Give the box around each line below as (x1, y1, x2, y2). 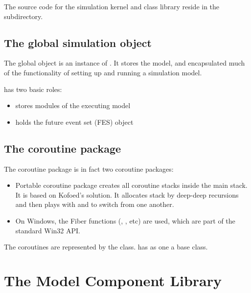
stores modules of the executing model (15, 100, 131, 111)
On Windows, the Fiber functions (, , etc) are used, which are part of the (15, 215, 235, 225)
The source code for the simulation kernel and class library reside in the (4, 1, 220, 11)
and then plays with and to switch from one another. (15, 199, 174, 209)
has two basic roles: (4, 84, 62, 94)
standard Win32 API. (15, 225, 80, 235)
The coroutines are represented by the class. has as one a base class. (4, 242, 208, 252)
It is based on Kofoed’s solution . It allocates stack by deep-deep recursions (15, 189, 239, 200)
